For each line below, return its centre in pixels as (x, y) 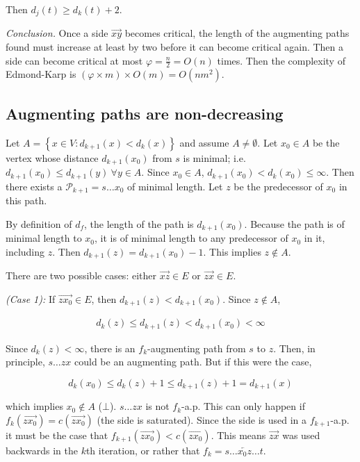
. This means (238, 435)
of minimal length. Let (175, 186)
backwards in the (42, 450)
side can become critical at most (74, 60)
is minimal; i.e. (214, 157)
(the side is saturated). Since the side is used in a (202, 419)
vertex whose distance (52, 157)
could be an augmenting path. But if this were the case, (193, 362)
